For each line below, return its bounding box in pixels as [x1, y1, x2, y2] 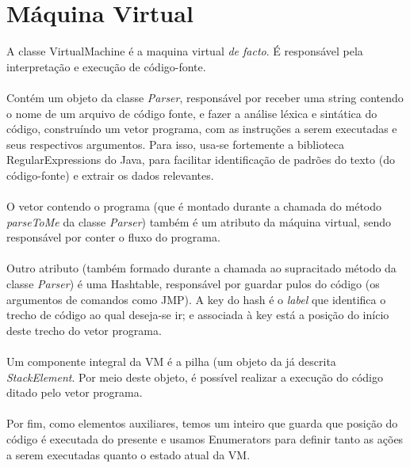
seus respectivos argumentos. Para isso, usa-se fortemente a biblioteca [6, 135, 345, 152]
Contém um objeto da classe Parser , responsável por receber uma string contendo [6, 89, 404, 105]
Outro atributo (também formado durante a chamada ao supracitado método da [6, 260, 397, 276]
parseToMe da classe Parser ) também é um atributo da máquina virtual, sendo [6, 213, 391, 230]
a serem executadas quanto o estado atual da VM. [6, 446, 251, 462]
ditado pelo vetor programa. [6, 384, 143, 401]
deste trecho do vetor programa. [6, 322, 162, 338]
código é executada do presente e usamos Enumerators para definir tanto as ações [6, 430, 404, 447]
